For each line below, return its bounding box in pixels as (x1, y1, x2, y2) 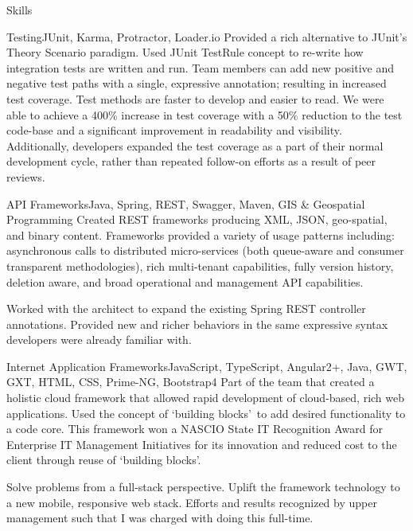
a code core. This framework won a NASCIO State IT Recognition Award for (6, 420, 383, 437)
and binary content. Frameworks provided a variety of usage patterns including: (6, 226, 395, 243)
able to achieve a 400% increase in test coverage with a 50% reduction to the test (6, 106, 403, 123)
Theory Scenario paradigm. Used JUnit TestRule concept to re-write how (6, 44, 364, 61)
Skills (6, 2, 33, 18)
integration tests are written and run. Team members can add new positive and (6, 59, 394, 76)
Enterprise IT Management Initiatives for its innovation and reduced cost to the (6, 435, 397, 452)
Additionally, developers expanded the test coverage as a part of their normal (6, 137, 384, 154)
